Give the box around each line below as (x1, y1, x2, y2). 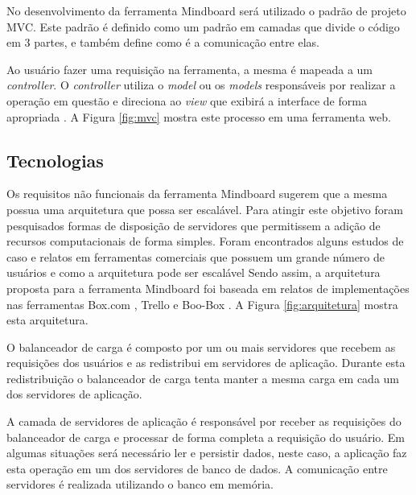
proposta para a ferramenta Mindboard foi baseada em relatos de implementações (6, 279, 410, 296)
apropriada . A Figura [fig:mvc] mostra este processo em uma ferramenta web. (6, 108, 391, 125)
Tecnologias (6, 147, 104, 172)
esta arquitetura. (6, 311, 89, 328)
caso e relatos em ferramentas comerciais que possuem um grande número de (6, 248, 385, 265)
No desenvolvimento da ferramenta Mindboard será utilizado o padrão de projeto (6, 2, 406, 19)
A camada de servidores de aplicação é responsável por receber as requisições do (6, 413, 402, 430)
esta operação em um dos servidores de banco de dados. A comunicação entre (6, 460, 388, 476)
